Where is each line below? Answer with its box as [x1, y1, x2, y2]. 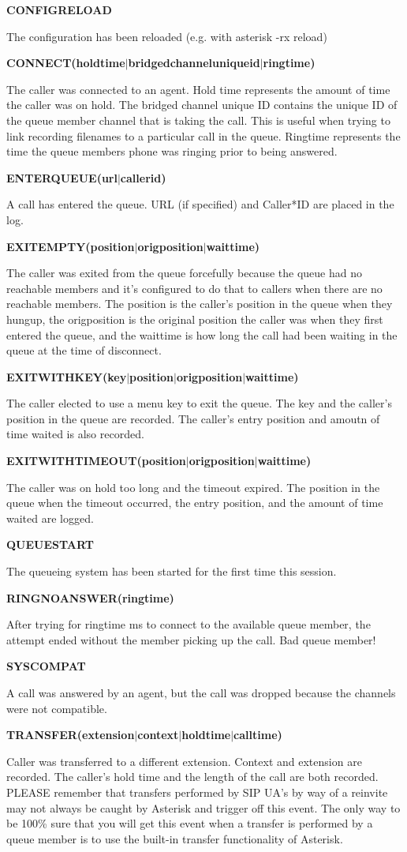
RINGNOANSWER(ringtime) [6, 589, 174, 606]
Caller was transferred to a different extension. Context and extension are [6, 753, 362, 769]
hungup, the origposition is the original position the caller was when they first [6, 310, 383, 327]
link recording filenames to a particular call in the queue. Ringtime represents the [6, 127, 401, 144]
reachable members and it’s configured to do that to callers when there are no [6, 280, 383, 296]
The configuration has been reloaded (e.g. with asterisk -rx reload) [6, 28, 327, 44]
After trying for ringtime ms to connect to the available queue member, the [6, 616, 371, 632]
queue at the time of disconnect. [6, 342, 162, 358]
